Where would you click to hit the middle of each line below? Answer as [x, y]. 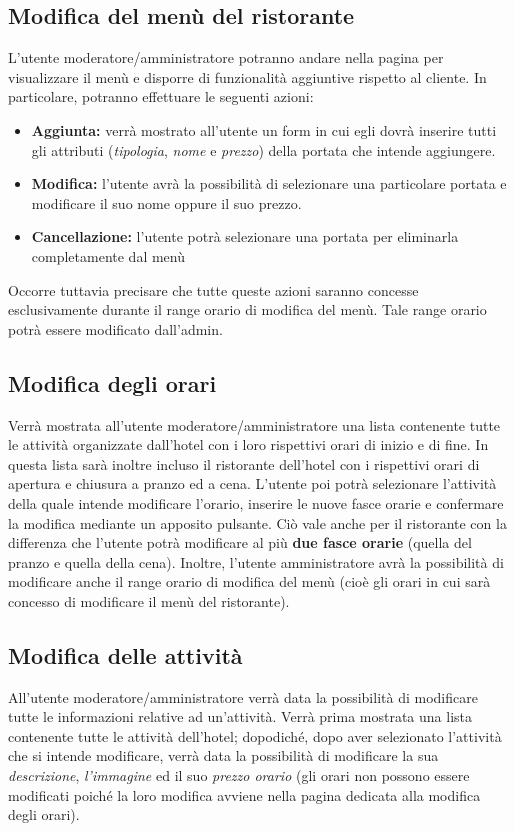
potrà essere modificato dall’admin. [115, 328]
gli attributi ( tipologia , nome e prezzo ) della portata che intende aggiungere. [263, 149]
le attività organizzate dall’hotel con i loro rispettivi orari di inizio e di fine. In [248, 444]
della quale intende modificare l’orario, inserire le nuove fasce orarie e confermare [256, 502]
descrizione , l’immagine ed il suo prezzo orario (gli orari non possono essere [239, 775]
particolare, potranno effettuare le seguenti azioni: [161, 96]
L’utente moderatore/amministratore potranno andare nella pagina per [226, 57]
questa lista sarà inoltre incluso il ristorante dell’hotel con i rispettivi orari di [244, 463]
